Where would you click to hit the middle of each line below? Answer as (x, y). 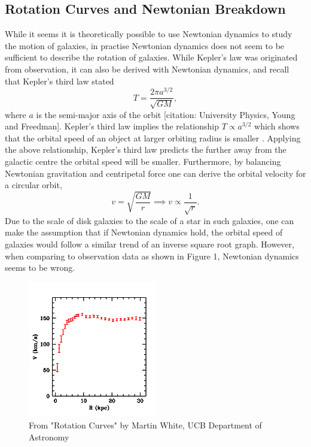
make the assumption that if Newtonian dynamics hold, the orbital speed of (144, 232)
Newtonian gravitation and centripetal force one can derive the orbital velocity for (155, 173)
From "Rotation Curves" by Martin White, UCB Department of (145, 425)
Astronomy (49, 437)
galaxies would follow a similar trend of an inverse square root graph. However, (150, 244)
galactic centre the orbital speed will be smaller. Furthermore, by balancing (143, 161)
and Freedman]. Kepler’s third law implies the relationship (112, 126)
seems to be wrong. (40, 268)
